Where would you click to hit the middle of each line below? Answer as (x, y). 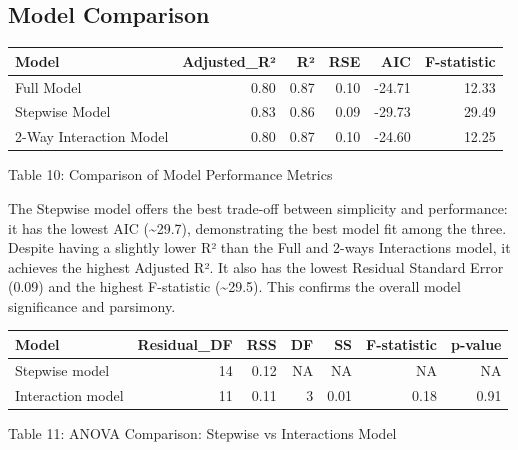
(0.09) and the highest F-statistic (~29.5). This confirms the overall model (234, 286)
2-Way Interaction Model (92, 136)
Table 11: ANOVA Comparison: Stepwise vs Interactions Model (202, 432)
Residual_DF (185, 343)
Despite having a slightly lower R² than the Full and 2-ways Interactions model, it (259, 247)
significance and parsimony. (92, 305)
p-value (476, 343)
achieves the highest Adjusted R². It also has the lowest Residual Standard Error (256, 266)
